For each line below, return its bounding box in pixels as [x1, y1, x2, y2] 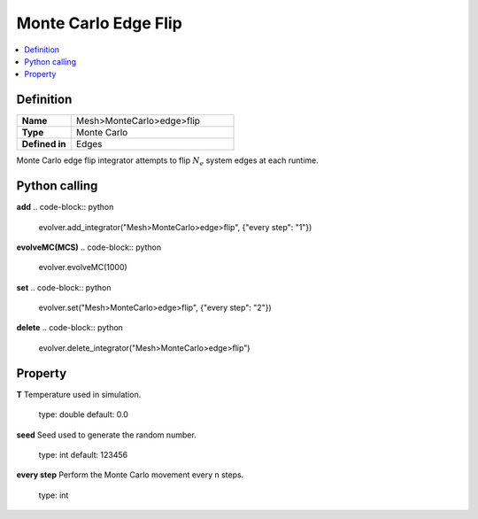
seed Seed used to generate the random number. [16, 430, 197, 440]
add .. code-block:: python [16, 202, 114, 213]
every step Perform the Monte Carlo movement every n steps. [16, 469, 244, 480]
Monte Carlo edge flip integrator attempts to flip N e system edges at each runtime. [16, 155, 319, 168]
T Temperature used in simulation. [16, 389, 142, 399]
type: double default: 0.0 [38, 409, 128, 420]
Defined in [21, 138, 66, 151]
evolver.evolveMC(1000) [38, 262, 127, 273]
